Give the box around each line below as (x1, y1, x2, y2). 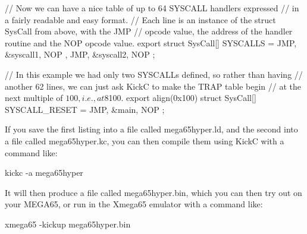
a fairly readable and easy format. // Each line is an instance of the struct (5, 13, 276, 26)
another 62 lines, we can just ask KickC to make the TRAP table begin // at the (5, 80, 301, 92)
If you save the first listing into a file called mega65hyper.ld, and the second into (5, 123, 298, 135)
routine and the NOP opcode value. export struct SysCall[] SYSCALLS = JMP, (5, 36, 297, 49)
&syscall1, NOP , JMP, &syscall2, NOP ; (5, 48, 155, 61)
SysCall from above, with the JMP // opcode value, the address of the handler (5, 25, 293, 37)
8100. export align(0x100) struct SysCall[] (104, 91, 256, 104)
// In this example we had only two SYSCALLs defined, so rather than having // (5, 68, 303, 80)
